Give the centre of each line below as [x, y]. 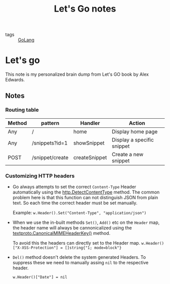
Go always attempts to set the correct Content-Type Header [74, 187]
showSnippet [89, 143]
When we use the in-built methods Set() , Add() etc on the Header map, [86, 222]
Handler [90, 123]
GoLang [26, 40]
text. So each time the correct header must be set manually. [75, 203]
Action [137, 123]
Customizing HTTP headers [40, 176]
